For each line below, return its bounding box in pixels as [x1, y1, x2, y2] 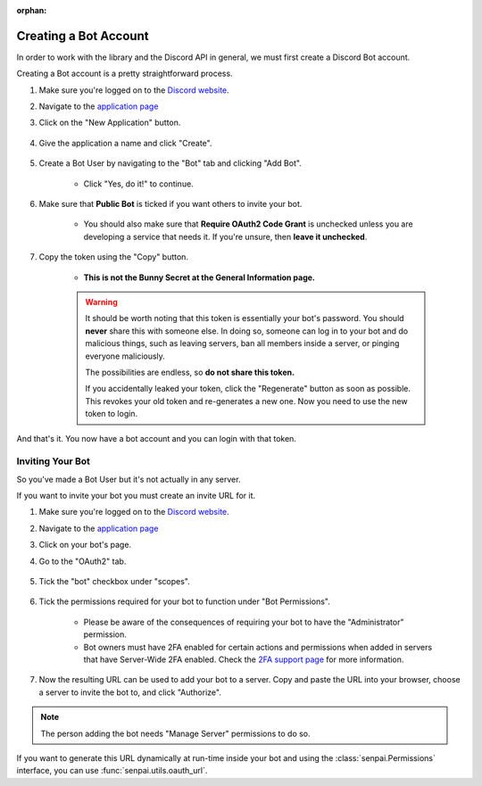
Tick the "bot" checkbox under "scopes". [38, 575, 191, 586]
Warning [85, 296, 118, 307]
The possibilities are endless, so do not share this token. [85, 367, 295, 377]
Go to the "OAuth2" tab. [38, 556, 127, 567]
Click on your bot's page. [38, 540, 132, 550]
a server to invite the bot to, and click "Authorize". [38, 687, 222, 698]
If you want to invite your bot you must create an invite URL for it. [16, 491, 256, 501]
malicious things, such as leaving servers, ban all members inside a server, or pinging [85, 338, 400, 349]
